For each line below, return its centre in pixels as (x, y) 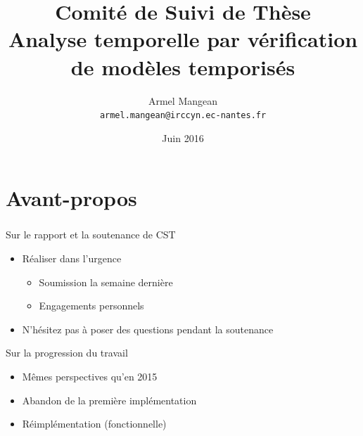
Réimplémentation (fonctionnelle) (94, 424)
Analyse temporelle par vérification (183, 39)
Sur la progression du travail (67, 353)
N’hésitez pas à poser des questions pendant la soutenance (148, 329)
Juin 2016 (183, 137)
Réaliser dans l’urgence (72, 258)
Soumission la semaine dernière (106, 282)
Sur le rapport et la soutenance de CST (91, 235)
